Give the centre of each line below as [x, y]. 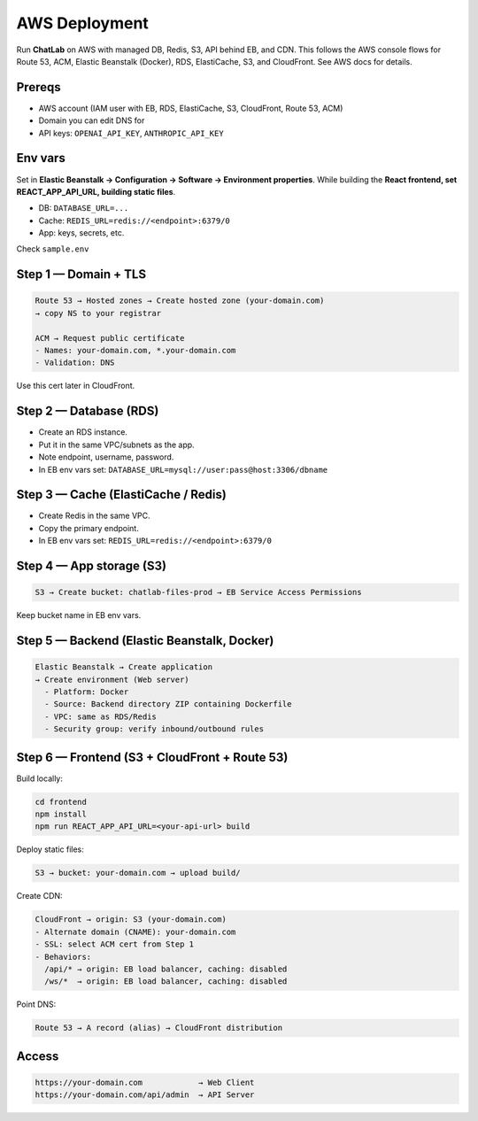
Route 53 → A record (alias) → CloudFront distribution [159, 1028]
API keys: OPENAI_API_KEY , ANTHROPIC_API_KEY [131, 133]
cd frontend [61, 802]
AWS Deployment [83, 23]
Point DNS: [36, 1004]
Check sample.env [53, 249]
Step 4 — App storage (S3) [92, 566]
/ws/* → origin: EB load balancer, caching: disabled [166, 982]
